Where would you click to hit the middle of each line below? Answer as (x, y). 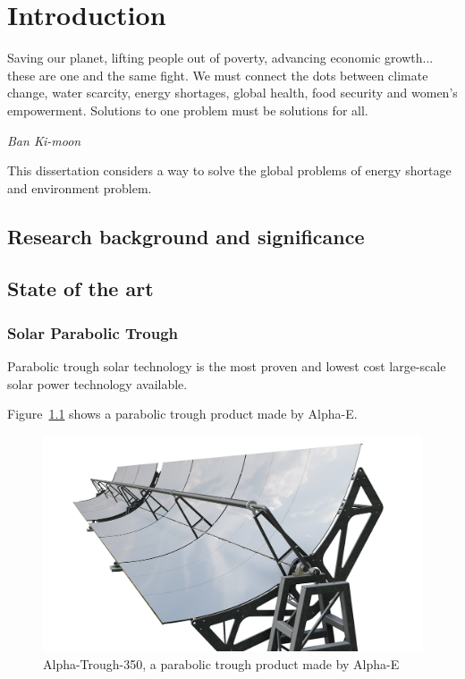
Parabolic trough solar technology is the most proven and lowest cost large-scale (227, 366)
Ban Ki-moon (44, 140)
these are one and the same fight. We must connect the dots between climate (218, 75)
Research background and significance (186, 236)
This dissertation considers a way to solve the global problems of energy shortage (229, 170)
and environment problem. (80, 187)
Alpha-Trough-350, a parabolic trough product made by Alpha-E (221, 663)
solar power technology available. (97, 383)
